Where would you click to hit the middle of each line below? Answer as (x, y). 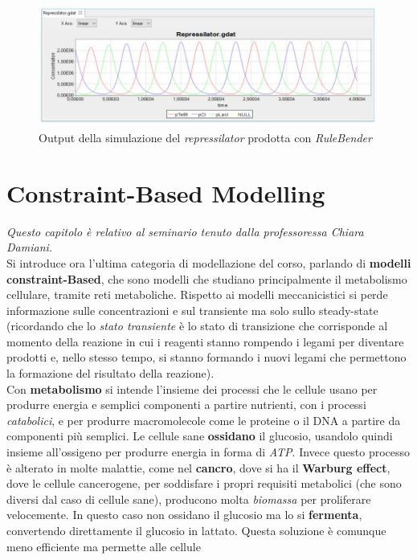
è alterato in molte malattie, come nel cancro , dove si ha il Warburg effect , (198, 467)
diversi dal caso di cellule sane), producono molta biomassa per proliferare (189, 499)
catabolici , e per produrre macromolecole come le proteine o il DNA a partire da (204, 420)
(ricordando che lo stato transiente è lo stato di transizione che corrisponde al (197, 326)
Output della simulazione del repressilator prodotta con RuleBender (205, 137)
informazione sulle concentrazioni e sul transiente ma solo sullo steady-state (192, 310)
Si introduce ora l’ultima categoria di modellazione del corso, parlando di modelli (209, 262)
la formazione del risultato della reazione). (110, 373)
